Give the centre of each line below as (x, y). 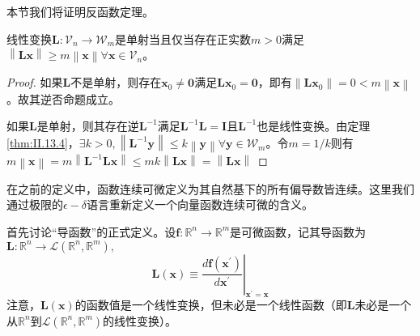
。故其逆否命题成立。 (63, 98)
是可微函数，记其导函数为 (298, 231)
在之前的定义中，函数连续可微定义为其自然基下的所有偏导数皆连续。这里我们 (210, 188)
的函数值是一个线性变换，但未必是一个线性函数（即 (211, 305)
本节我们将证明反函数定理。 (80, 11)
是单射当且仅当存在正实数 (183, 38)
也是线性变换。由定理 (314, 126)
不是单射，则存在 (116, 82)
